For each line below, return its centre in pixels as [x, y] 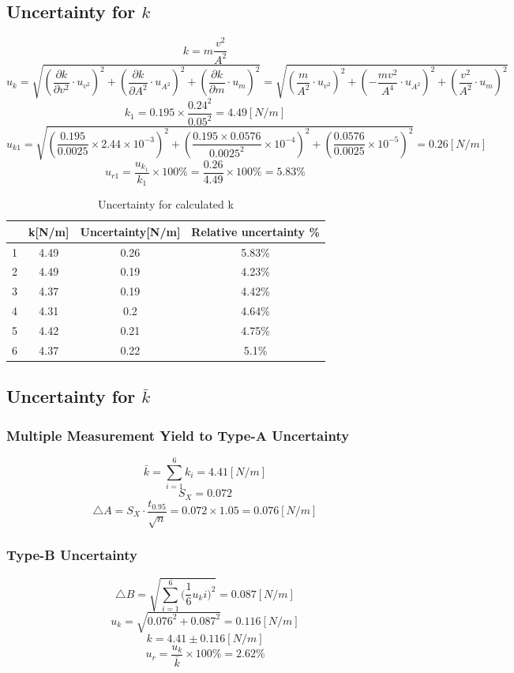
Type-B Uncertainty [72, 555]
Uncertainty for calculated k [165, 204]
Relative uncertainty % [255, 231]
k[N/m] [49, 231]
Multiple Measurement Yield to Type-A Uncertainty [178, 435]
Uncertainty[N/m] [130, 231]
